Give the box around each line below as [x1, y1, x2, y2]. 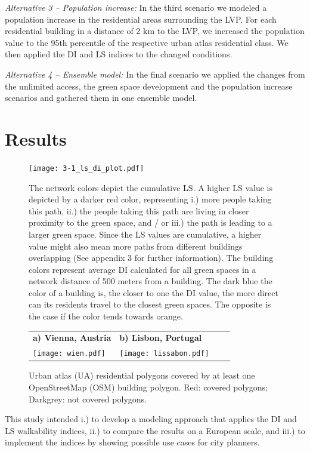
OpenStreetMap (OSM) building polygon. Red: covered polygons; [29, 381, 268, 393]
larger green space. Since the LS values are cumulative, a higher [29, 227, 262, 240]
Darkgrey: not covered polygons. [29, 392, 147, 405]
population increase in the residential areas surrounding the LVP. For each [5, 13, 277, 25]
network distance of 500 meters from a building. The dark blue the [29, 275, 272, 287]
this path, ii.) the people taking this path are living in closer [29, 204, 249, 217]
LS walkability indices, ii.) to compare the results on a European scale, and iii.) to [5, 424, 305, 436]
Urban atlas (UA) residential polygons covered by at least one [29, 369, 255, 382]
